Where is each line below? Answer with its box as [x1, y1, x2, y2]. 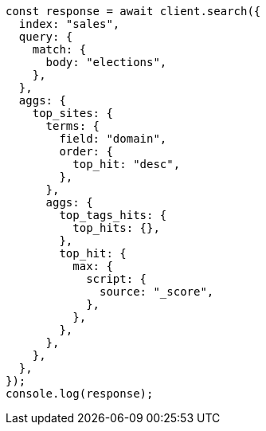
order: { [59, 145, 113, 158]
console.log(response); [6, 387, 154, 400]
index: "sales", [18, 18, 120, 30]
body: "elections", [45, 56, 167, 69]
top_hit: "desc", [72, 158, 181, 170]
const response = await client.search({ [6, 5, 261, 18]
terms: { [45, 120, 100, 132]
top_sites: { [32, 107, 113, 120]
